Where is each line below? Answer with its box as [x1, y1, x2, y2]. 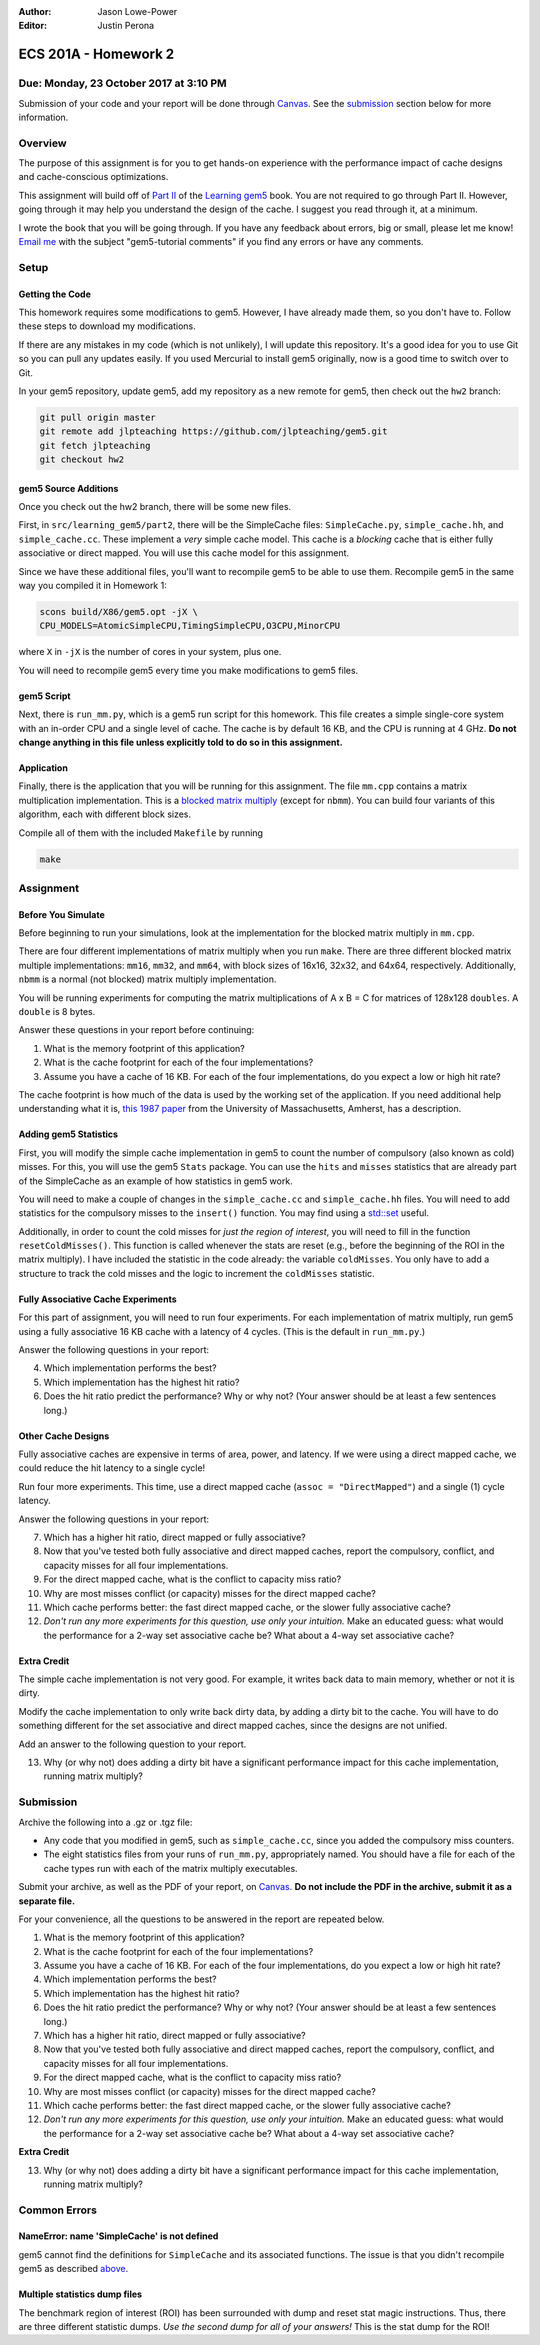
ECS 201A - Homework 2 [18, 46, 175, 63]
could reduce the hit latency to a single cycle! [18, 1462, 206, 1474]
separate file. [18, 1895, 75, 1907]
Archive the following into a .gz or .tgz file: [18, 1816, 193, 1828]
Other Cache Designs [18, 1430, 110, 1442]
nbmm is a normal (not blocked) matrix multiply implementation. [18, 973, 277, 985]
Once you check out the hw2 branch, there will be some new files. [18, 501, 292, 513]
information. [18, 111, 69, 123]
